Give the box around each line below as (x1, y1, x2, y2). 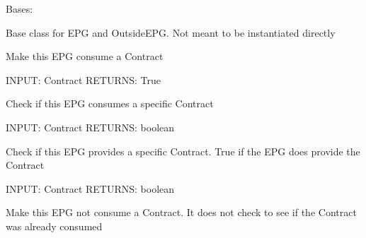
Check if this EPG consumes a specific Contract (6, 96, 214, 111)
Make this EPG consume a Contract (6, 49, 164, 64)
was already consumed (6, 218, 103, 233)
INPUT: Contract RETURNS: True (6, 72, 161, 87)
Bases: (6, 1, 33, 16)
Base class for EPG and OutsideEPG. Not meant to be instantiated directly (6, 25, 336, 40)
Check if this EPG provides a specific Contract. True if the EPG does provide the (6, 143, 360, 158)
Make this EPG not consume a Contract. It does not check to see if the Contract (6, 205, 357, 220)
